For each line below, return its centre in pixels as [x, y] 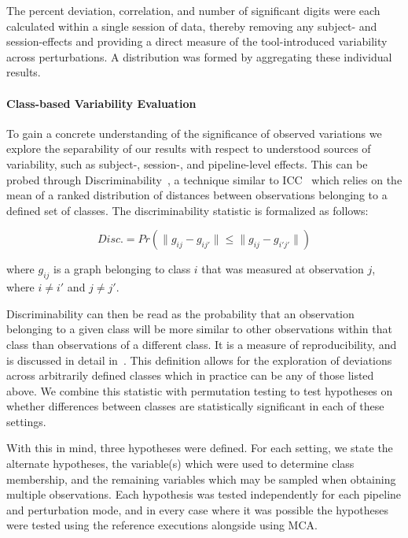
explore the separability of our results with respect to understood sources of [189, 148]
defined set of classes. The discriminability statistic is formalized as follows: [187, 210]
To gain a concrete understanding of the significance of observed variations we [194, 133]
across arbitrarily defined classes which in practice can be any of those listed [190, 375]
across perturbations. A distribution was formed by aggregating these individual [199, 56]
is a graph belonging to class [122, 269]
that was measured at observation [283, 269]
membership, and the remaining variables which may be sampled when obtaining [201, 479]
